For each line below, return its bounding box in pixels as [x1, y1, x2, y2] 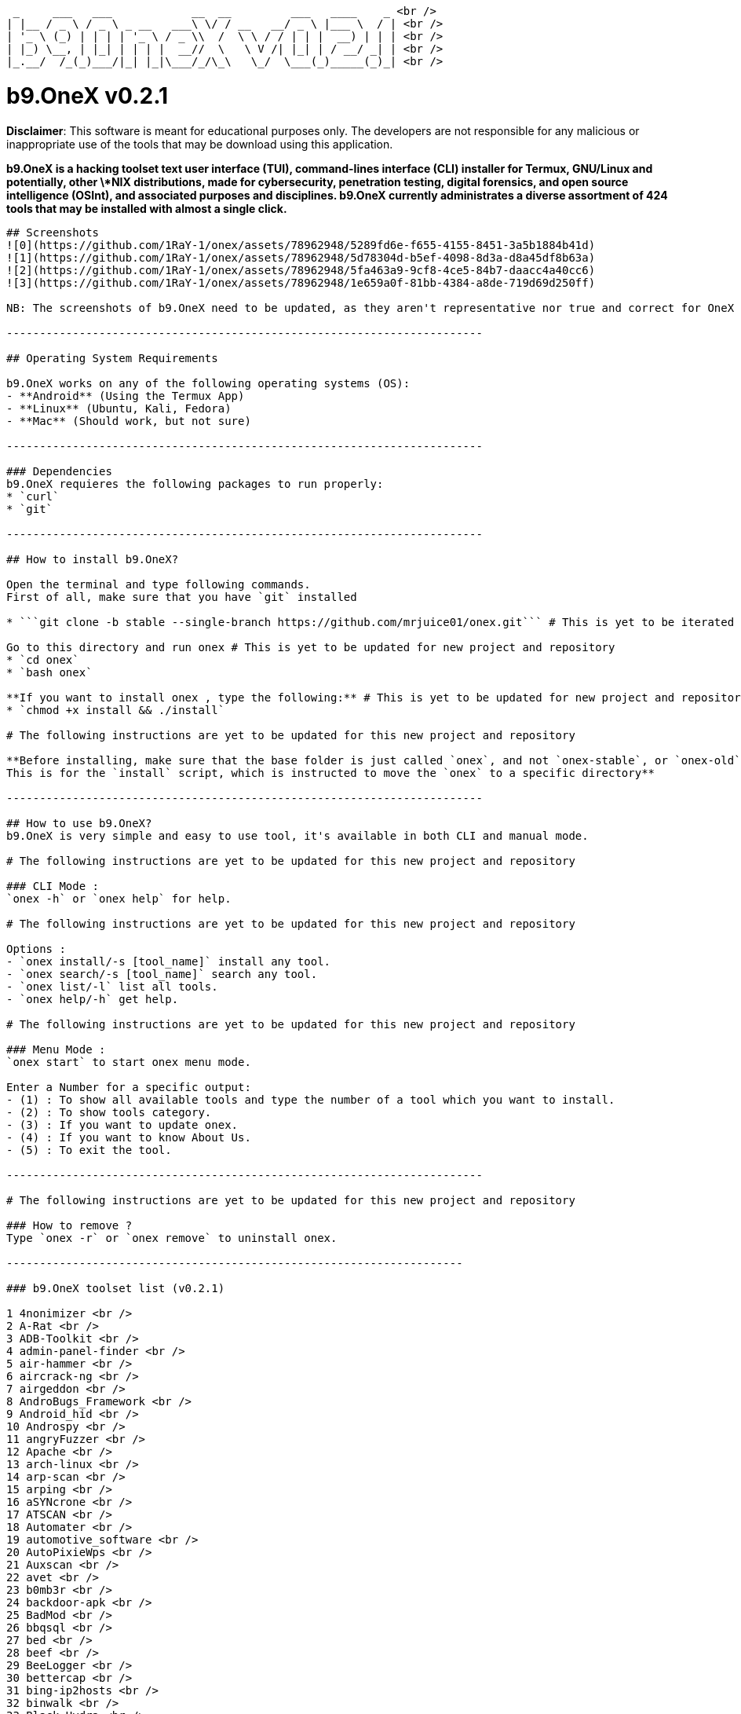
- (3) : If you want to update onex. [6, 1118, 239, 1131]
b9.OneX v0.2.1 [6, 82, 169, 109]
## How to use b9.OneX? [6, 816, 152, 830]
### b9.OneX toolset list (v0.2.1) [6, 1281, 225, 1295]
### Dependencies [6, 464, 112, 478]
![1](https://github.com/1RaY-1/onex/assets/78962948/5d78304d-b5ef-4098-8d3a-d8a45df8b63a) [6, 251, 596, 264]
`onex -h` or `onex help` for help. [6, 892, 232, 905]
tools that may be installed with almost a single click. [6, 201, 287, 215]
